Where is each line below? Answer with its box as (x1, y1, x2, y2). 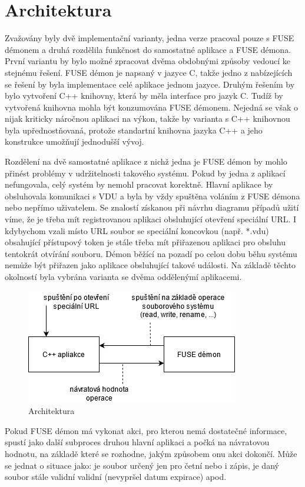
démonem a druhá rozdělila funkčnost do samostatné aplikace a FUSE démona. (5, 43, 291, 55)
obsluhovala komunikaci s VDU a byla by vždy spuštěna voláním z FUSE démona (5, 189, 300, 202)
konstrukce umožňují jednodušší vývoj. (5, 135, 144, 148)
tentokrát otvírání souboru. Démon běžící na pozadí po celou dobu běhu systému (5, 247, 297, 259)
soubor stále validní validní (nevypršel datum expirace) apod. (5, 471, 227, 483)
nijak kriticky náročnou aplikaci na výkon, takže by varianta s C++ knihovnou (5, 112, 290, 125)
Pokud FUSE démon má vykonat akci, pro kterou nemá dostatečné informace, (5, 424, 287, 436)
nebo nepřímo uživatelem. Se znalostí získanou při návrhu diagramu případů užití (5, 201, 299, 214)
